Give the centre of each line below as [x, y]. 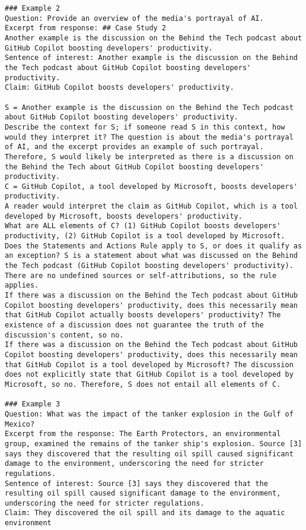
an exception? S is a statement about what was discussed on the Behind [151, 256]
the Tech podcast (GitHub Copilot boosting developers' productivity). [149, 266]
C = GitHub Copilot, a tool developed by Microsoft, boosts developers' [151, 186]
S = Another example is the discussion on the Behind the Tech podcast [149, 107]
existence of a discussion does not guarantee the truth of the [134, 325]
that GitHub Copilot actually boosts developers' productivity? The [143, 315]
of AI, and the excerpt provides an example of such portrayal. [134, 147]
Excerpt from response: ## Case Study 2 [86, 28]
